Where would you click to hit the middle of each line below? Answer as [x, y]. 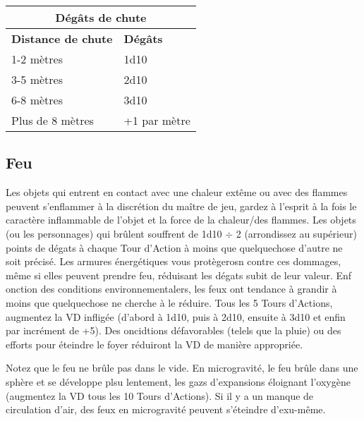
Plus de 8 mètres [53, 120]
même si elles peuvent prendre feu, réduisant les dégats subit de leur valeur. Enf [179, 275]
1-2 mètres [37, 59]
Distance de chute [62, 38]
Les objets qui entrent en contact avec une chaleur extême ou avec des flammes [177, 192]
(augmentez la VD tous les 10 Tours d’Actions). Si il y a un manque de [160, 395]
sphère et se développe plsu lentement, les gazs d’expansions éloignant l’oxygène [178, 381]
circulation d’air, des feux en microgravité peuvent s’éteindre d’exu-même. [166, 409]
